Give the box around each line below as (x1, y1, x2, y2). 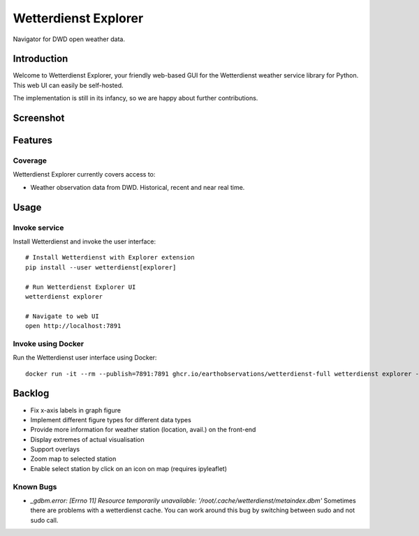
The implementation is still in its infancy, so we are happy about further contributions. (13, 94, 258, 103)
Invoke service (13, 223, 64, 232)
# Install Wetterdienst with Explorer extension (25, 253, 195, 262)
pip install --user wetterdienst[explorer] (25, 263, 177, 271)
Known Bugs (13, 482, 57, 491)
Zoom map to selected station (30, 454, 117, 463)
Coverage (13, 156, 47, 165)
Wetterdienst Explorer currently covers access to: (13, 170, 156, 179)
